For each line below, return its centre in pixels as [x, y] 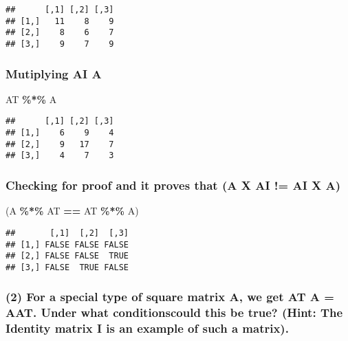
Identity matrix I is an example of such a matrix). [147, 328]
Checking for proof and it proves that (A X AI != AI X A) [173, 185]
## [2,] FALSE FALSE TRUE [67, 256]
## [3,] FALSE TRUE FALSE [67, 267]
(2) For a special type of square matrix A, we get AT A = [170, 297]
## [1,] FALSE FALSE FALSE [67, 244]
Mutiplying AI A [54, 73]
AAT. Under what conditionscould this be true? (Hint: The [174, 312]
